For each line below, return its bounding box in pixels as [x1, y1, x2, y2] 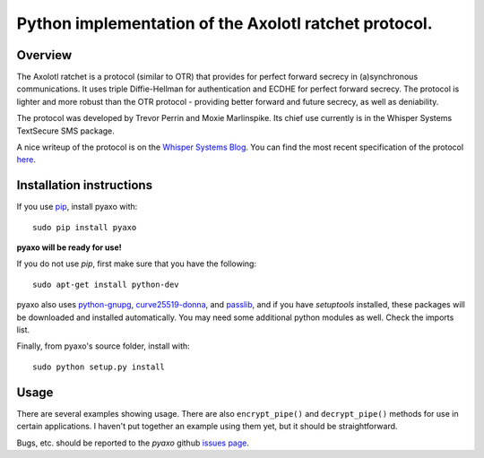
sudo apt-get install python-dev [32, 279, 179, 289]
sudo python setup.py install [32, 361, 166, 372]
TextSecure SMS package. [16, 125, 116, 136]
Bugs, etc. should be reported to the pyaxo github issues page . [16, 437, 250, 448]
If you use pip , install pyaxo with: [16, 202, 138, 212]
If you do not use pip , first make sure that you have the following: [16, 258, 257, 269]
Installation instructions [16, 177, 152, 193]
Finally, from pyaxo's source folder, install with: [16, 341, 190, 351]
